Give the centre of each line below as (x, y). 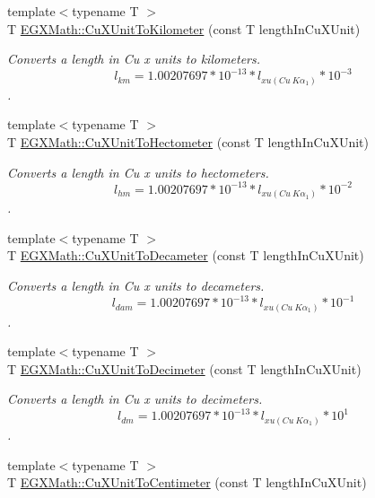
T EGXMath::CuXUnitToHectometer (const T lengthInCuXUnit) (188, 141)
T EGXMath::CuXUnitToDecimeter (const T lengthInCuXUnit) (184, 368)
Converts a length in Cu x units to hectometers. (138, 172)
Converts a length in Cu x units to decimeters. (135, 399)
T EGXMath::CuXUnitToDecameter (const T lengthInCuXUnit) (186, 255)
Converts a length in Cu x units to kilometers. (134, 59)
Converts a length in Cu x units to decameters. (136, 285)
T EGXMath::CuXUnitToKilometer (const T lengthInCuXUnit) (184, 28)
